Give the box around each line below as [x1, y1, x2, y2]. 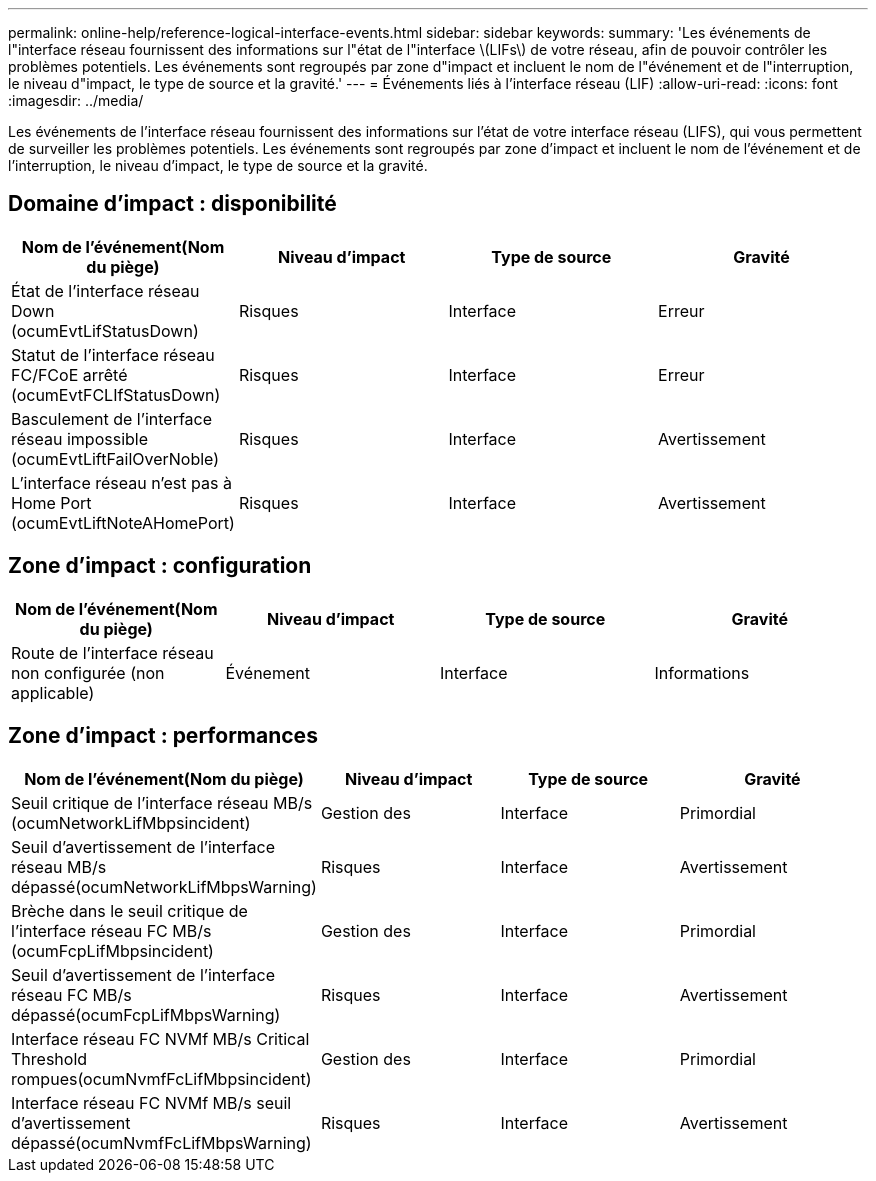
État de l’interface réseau [11, 280, 200, 301]
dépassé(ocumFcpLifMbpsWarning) [11, 1004, 281, 1025]
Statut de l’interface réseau [11, 344, 215, 365]
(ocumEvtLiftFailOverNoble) [11, 448, 220, 469]
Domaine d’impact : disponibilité [8, 191, 337, 217]
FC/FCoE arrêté [11, 364, 128, 385]
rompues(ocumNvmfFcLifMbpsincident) [11, 1068, 312, 1089]
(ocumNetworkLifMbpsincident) [11, 812, 251, 833]
